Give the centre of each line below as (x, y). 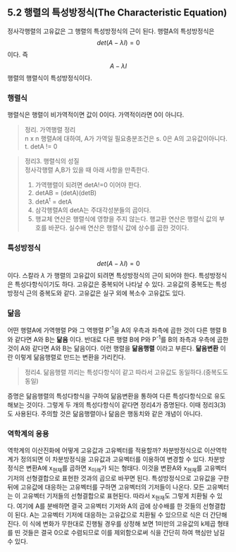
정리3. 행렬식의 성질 (52, 161)
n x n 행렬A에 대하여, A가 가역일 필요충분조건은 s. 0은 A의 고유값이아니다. (126, 139)
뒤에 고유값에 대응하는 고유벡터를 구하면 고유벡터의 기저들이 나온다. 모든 (106, 487)
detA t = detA (54, 201)
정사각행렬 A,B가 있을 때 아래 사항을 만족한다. (87, 170)
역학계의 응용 (28, 433)
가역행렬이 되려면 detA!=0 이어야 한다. (88, 185)
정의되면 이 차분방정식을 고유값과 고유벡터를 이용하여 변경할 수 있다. (113, 459)
